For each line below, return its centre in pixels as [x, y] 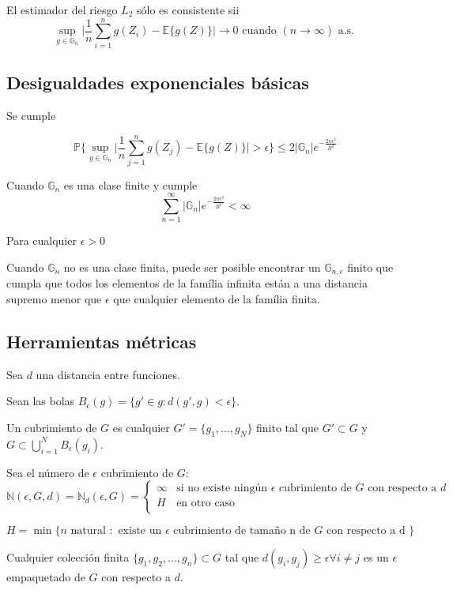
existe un [140, 531]
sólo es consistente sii [188, 9]
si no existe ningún [222, 489]
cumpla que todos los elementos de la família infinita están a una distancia [187, 283]
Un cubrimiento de [52, 427]
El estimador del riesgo [62, 9]
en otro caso [206, 504]
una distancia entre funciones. [108, 374]
